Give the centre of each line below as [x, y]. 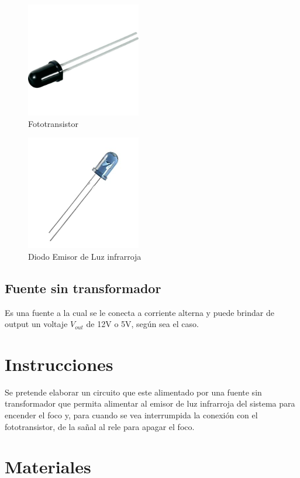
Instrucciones [59, 364]
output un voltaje [36, 324]
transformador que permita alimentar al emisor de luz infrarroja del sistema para [150, 403]
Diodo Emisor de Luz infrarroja [85, 256]
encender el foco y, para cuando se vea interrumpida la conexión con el [131, 415]
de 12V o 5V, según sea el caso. [142, 324]
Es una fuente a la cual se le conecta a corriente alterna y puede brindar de [139, 312]
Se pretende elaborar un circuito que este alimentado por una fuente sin [133, 392]
